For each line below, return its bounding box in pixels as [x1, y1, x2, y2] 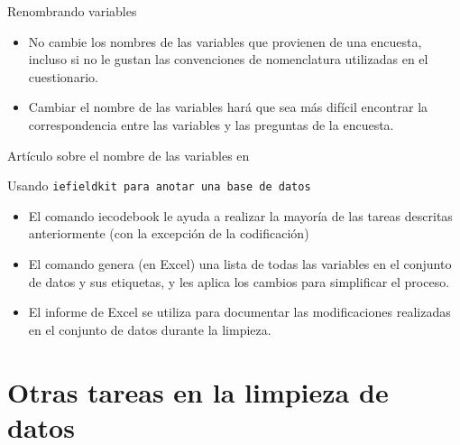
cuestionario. [28, 67, 98, 86]
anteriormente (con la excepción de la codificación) [28, 224, 309, 243]
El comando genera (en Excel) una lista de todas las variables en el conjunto [28, 255, 452, 273]
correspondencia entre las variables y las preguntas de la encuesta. [28, 115, 394, 134]
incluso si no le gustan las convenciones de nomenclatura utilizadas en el [28, 50, 428, 69]
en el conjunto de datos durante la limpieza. [28, 320, 271, 338]
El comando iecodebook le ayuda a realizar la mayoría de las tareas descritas [28, 206, 453, 225]
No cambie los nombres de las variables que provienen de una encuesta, [28, 32, 422, 51]
